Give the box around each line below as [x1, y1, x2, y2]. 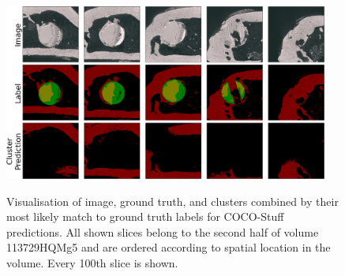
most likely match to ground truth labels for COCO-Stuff [6, 208, 284, 225]
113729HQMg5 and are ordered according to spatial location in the [6, 239, 331, 255]
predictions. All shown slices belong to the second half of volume [6, 223, 319, 240]
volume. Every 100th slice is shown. [6, 255, 178, 271]
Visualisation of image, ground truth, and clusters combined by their [6, 192, 339, 209]
